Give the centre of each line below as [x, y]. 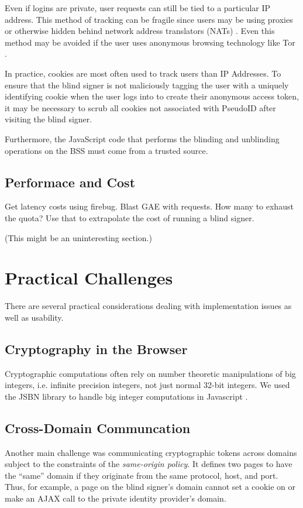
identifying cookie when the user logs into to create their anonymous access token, [152, 96]
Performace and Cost [70, 182]
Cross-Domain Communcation [98, 428]
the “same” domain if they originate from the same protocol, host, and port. [142, 475]
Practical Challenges [89, 278]
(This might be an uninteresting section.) [78, 237]
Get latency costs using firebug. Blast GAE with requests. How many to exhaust [149, 206]
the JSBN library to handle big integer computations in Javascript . [126, 396]
